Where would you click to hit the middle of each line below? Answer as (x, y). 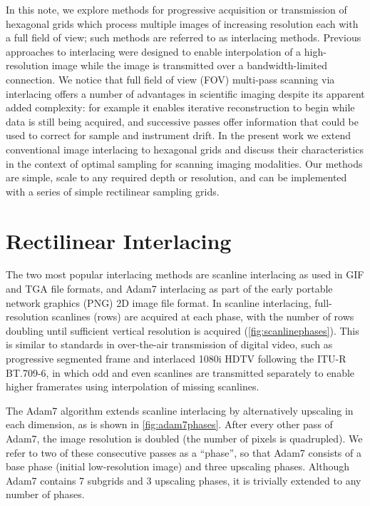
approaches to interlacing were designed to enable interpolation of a (154, 51)
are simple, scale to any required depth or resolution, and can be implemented (176, 177)
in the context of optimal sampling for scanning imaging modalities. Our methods (184, 163)
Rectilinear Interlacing (119, 240)
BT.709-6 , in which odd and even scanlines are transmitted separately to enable (180, 372)
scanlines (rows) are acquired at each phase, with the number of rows (203, 317)
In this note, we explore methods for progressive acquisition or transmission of (176, 9)
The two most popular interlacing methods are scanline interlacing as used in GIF (185, 274)
